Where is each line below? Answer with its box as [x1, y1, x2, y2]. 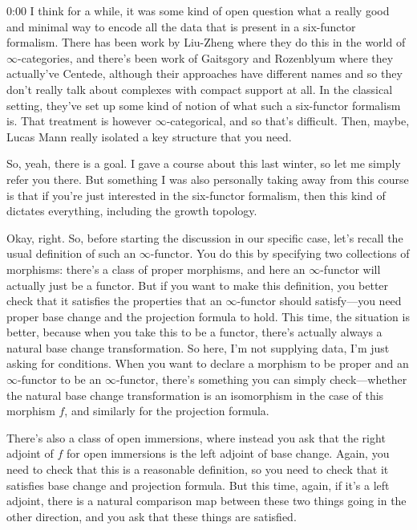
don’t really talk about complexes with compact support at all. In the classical [6, 80, 393, 97]
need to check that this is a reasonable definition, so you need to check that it [6, 461, 389, 478]
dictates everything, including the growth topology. [6, 202, 257, 219]
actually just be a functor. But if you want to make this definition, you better [6, 276, 389, 293]
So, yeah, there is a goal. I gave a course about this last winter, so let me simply [6, 155, 401, 172]
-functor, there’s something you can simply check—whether [115, 371, 407, 388]
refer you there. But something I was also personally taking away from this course [6, 170, 409, 187]
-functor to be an [18, 371, 102, 388]
